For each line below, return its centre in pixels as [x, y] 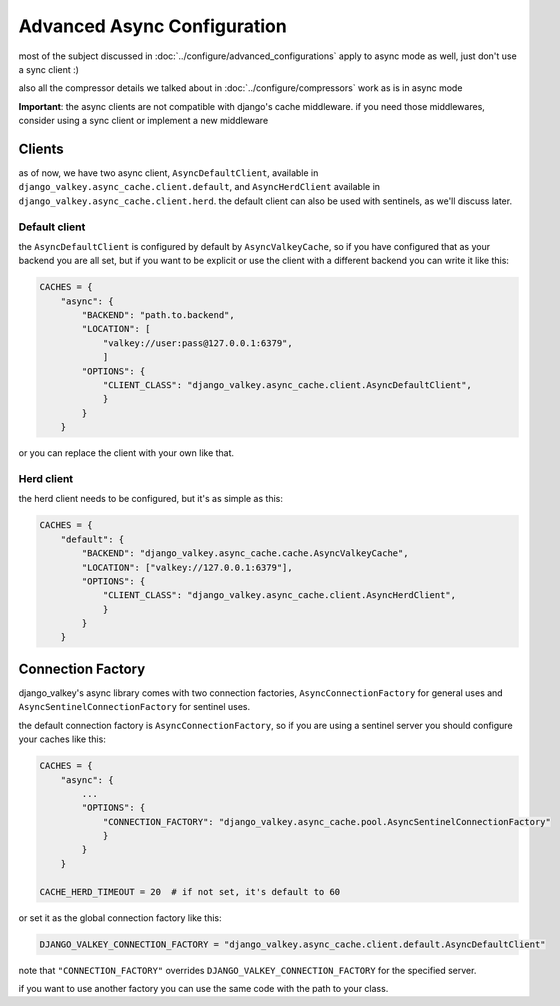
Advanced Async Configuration [152, 26]
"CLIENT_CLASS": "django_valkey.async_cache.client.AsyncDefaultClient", [287, 385]
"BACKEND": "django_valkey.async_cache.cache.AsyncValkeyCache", [245, 553]
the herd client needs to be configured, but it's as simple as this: [151, 499]
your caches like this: [62, 739]
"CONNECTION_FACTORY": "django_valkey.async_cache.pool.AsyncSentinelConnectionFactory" [327, 821]
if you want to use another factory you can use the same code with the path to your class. [203, 988]
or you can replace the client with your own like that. [126, 453]
